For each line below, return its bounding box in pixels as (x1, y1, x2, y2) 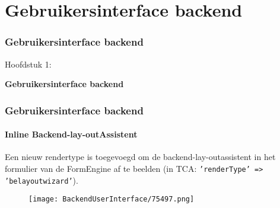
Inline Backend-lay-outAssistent (5, 128, 138, 140)
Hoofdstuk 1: (5, 57, 52, 70)
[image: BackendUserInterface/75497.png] (28, 195, 195, 204)
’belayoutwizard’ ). (5, 174, 78, 186)
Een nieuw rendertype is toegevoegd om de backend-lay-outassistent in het (5, 151, 276, 163)
